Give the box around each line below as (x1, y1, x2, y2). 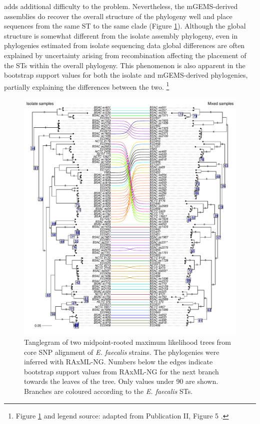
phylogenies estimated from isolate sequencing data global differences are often (4, 40, 245, 51)
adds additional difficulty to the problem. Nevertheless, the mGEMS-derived (4, 1, 238, 11)
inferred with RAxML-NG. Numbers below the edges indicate (24, 356, 213, 367)
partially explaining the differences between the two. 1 (4, 80, 169, 92)
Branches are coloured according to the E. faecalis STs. (24, 385, 193, 396)
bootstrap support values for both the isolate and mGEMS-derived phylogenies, (4, 70, 248, 80)
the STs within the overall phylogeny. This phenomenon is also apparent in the (4, 60, 245, 70)
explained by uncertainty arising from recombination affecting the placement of (4, 50, 246, 60)
